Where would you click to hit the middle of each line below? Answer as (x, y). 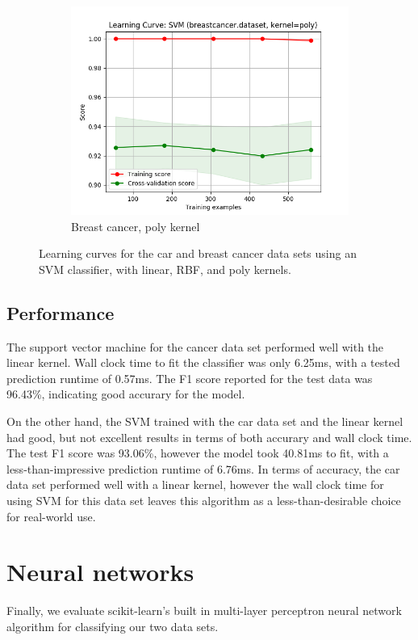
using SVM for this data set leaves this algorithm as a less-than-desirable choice (204, 500)
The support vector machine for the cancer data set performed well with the (195, 346)
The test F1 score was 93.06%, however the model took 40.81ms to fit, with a (198, 453)
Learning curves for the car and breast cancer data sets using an (198, 253)
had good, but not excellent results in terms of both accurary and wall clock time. (209, 437)
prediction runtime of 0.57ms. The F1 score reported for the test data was (190, 378)
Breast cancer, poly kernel (136, 226)
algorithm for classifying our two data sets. (113, 626)
